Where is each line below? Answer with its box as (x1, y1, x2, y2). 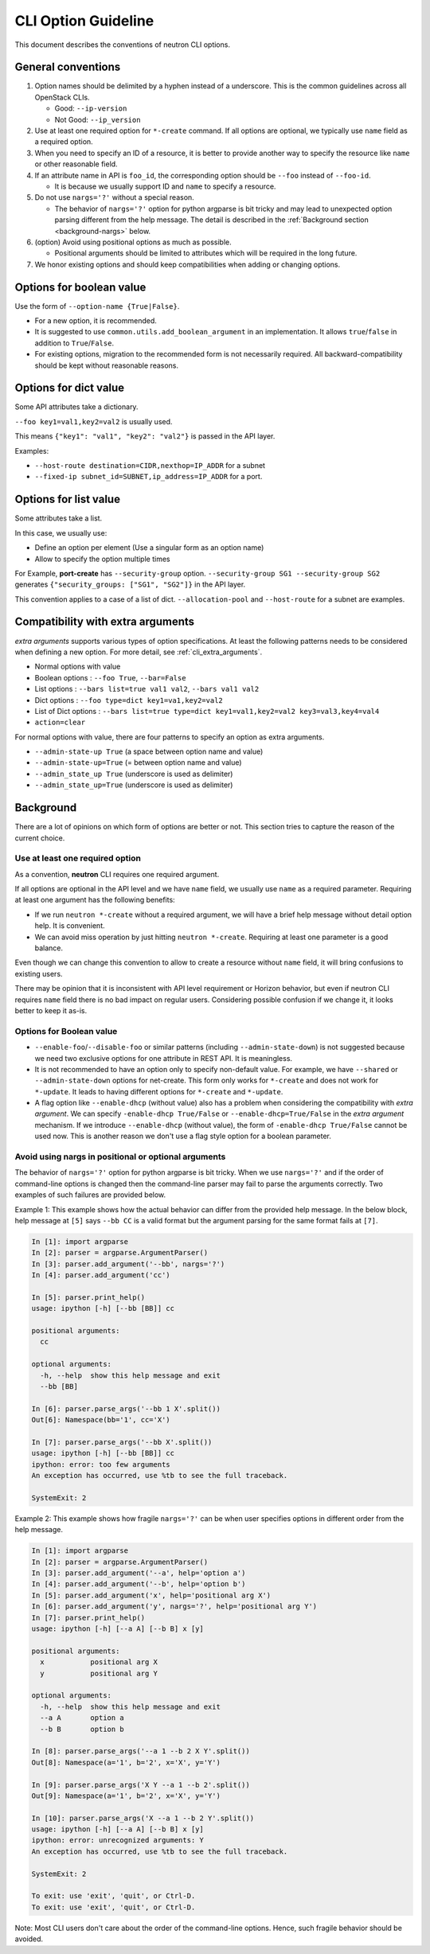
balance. (34, 943, 64, 953)
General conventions (14, 60, 121, 74)
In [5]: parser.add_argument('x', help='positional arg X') (31, 1590, 272, 1600)
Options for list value (14, 493, 121, 506)
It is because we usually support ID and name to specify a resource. (54, 181, 276, 191)
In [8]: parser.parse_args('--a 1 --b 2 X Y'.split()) (31, 1747, 250, 1756)
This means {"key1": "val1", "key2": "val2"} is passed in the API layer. (14, 431, 276, 441)
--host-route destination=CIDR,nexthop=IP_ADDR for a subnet (34, 461, 266, 470)
